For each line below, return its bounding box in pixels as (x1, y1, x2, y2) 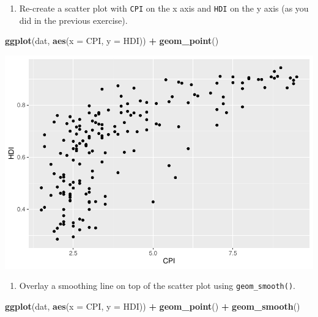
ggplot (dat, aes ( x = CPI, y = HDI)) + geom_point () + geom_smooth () (5, 300, 300, 313)
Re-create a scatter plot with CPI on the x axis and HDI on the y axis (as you (19, 2, 309, 14)
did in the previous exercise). (19, 13, 128, 26)
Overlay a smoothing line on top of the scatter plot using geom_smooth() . (19, 279, 295, 292)
